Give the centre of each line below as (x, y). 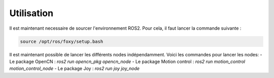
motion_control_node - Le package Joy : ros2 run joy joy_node (74, 68)
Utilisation (31, 13)
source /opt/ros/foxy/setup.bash (62, 41)
